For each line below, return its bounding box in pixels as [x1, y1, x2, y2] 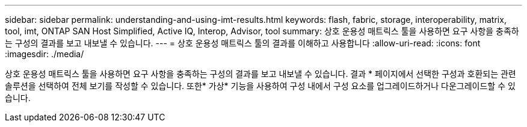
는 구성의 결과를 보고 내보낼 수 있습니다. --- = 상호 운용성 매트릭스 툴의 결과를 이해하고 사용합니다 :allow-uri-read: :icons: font [5, 38, 481, 48]
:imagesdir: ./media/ [5, 49, 84, 59]
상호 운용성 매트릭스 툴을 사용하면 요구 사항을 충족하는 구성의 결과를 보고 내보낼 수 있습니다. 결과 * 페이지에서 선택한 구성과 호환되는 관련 [5, 69, 516, 79]
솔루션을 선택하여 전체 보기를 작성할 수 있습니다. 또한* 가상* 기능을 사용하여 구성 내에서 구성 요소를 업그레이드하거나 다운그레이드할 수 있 [5, 81, 516, 91]
